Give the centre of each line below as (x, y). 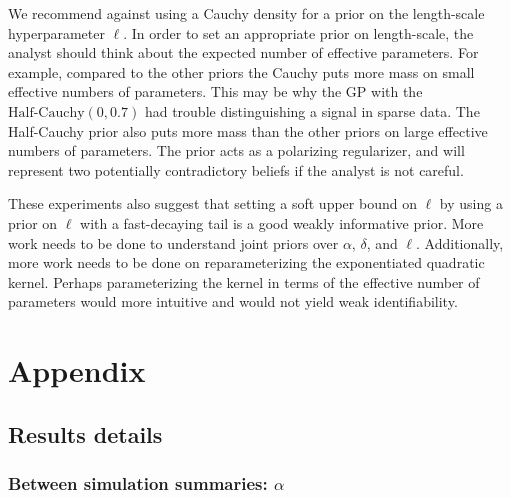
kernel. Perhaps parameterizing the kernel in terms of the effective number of (244, 281)
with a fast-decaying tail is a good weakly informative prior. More (282, 222)
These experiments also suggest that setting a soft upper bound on (212, 203)
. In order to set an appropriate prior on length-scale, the (298, 32)
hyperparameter (56, 32)
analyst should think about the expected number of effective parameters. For (243, 52)
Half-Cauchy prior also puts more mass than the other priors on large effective (248, 130)
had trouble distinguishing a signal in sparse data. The (312, 110)
